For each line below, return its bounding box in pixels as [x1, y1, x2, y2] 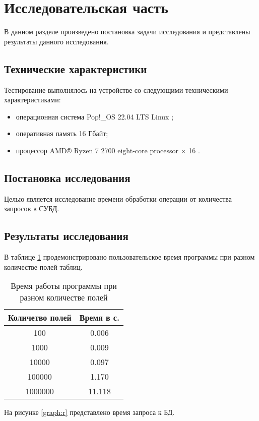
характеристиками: [4, 94, 61, 105]
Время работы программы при [11, 280, 117, 292]
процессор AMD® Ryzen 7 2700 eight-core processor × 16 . [16, 145, 200, 155]
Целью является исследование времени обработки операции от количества [4, 193, 232, 204]
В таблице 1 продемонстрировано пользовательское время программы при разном [4, 252, 255, 262]
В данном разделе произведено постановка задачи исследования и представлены [4, 26, 250, 37]
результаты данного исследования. [4, 36, 109, 46]
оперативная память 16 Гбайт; [16, 128, 108, 139]
